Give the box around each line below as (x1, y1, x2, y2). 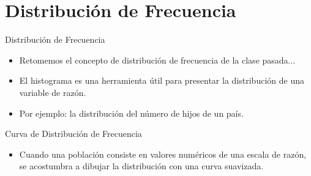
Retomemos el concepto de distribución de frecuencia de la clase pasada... (19, 53, 296, 66)
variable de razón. (19, 86, 86, 98)
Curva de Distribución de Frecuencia (5, 127, 142, 140)
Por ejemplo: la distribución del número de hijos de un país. (19, 106, 244, 119)
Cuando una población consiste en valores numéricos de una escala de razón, (19, 147, 307, 160)
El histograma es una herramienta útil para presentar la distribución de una (19, 74, 304, 87)
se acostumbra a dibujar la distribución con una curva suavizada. (19, 159, 264, 172)
